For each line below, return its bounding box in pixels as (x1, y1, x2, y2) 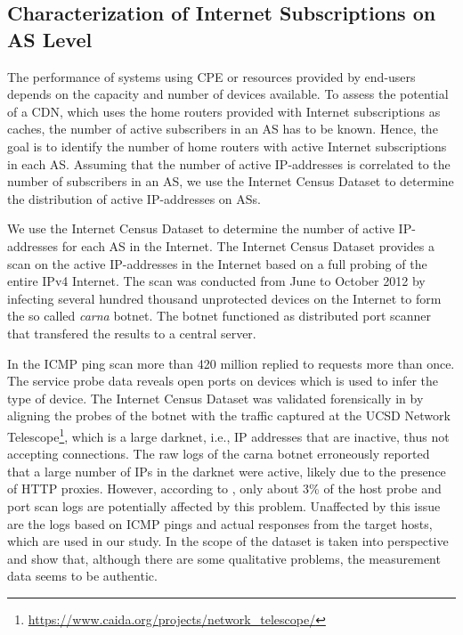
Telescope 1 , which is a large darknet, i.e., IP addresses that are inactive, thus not (7, 424, 450, 445)
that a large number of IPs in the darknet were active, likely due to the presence (7, 461, 446, 480)
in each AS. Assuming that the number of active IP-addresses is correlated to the (7, 154, 451, 173)
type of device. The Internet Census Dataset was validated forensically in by (7, 388, 424, 407)
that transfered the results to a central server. (7, 323, 256, 342)
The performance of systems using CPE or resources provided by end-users (7, 67, 416, 85)
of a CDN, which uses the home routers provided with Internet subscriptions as (7, 102, 441, 120)
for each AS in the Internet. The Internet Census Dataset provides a (61, 236, 435, 255)
